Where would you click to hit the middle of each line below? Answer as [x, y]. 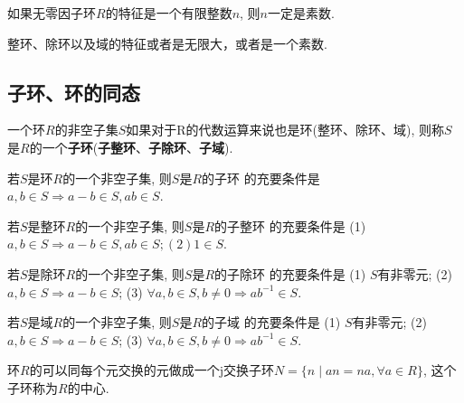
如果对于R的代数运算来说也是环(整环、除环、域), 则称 [285, 130]
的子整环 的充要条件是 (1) [290, 225]
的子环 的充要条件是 [261, 178]
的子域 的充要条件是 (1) [271, 322]
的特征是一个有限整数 [169, 13]
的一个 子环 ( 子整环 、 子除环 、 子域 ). [131, 147]
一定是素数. [301, 13]
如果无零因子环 [52, 13]
